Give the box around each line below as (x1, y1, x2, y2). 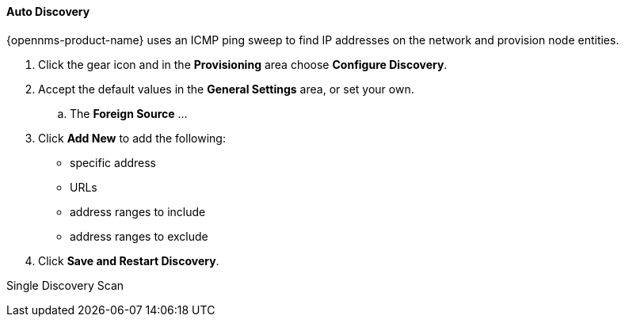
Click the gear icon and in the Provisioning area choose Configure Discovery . (38, 57, 448, 71)
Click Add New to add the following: (38, 131, 226, 145)
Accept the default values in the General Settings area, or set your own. (38, 82, 414, 96)
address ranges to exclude (70, 229, 208, 243)
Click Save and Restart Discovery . (38, 253, 219, 268)
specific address (70, 155, 157, 169)
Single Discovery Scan (6, 278, 124, 292)
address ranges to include (70, 204, 206, 218)
